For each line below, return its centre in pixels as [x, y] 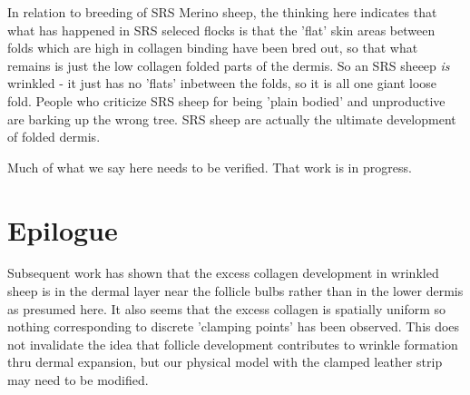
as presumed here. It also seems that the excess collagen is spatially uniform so [227, 308]
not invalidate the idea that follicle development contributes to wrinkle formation [233, 344]
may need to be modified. [78, 380]
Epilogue [63, 229]
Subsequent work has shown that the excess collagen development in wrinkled [223, 273]
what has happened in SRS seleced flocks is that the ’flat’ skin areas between [221, 30]
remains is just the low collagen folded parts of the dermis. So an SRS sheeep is [229, 65]
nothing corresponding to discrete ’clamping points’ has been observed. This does [234, 326]
